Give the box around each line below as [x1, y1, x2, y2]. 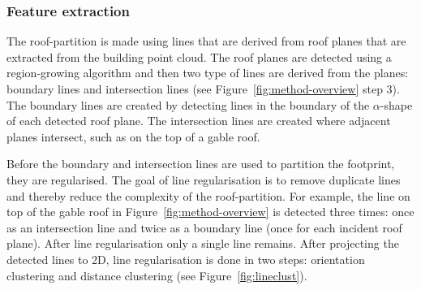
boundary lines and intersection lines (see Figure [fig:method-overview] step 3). [6, 80, 400, 97]
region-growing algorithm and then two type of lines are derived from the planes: [6, 64, 409, 81]
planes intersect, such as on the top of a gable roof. [6, 128, 260, 145]
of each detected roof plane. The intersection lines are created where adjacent [6, 112, 391, 129]
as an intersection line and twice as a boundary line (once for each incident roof [6, 219, 402, 236]
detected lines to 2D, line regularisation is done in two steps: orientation [6, 250, 365, 267]
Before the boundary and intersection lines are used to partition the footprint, [6, 155, 395, 172]
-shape [380, 96, 413, 113]
